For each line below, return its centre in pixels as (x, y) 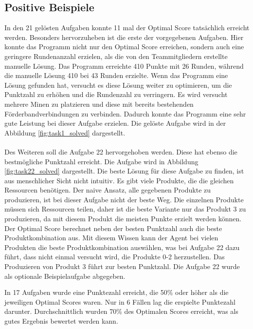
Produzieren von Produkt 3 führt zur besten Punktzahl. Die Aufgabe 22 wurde (122, 266)
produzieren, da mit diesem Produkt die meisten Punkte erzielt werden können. (123, 219)
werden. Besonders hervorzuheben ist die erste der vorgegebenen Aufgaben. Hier (124, 37)
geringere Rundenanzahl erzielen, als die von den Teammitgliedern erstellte (116, 56)
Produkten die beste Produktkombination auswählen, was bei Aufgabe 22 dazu (122, 247)
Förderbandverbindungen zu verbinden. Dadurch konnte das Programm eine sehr (125, 113)
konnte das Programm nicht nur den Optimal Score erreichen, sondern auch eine (124, 47)
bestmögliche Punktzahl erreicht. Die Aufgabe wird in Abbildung (101, 161)
